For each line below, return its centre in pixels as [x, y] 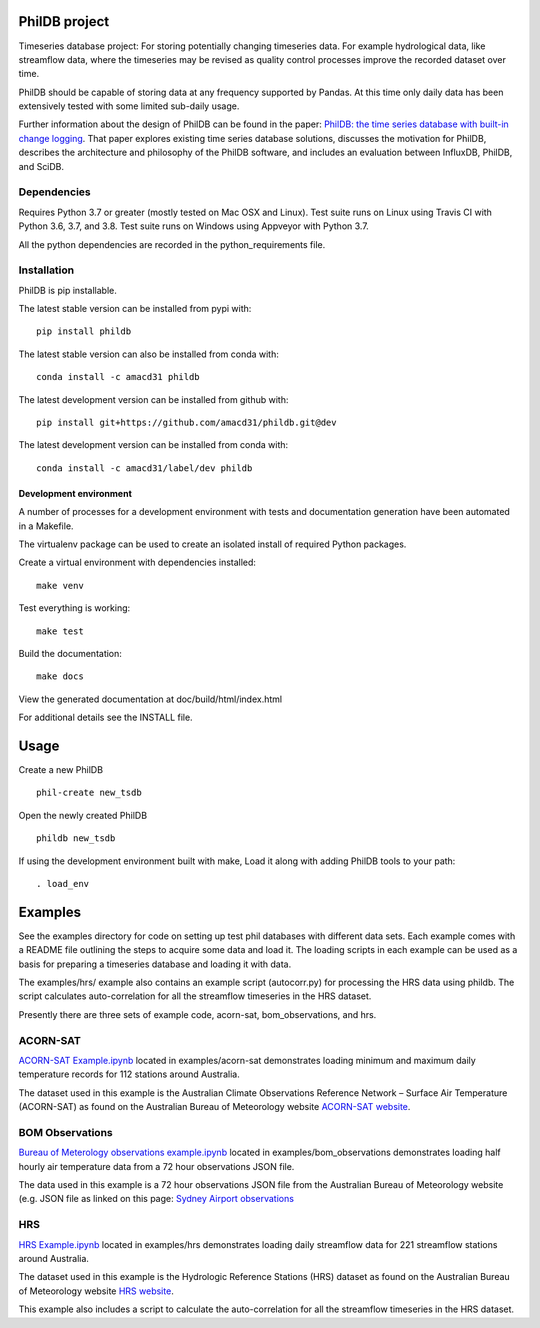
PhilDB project [64, 21]
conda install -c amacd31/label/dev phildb [144, 468]
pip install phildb [84, 331]
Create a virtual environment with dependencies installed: [137, 562]
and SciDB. [41, 166]
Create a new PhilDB [61, 770]
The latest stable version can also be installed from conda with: [149, 354]
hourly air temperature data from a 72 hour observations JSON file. [156, 1166]
